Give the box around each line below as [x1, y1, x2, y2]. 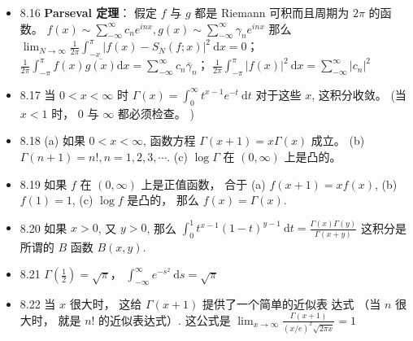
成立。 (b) [311, 132, 365, 149]
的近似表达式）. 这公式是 [98, 311, 231, 328]
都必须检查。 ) [117, 104, 194, 121]
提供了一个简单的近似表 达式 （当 [202, 295, 381, 312]
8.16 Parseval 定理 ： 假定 [20, 4, 158, 20]
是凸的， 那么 [127, 191, 199, 208]
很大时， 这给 [69, 295, 142, 312]
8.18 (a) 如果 [20, 132, 85, 149]
